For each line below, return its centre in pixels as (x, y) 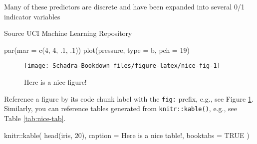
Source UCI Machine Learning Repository (68, 33)
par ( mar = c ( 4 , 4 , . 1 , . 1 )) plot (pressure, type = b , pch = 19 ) (97, 50)
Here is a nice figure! (55, 82)
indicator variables (32, 16)
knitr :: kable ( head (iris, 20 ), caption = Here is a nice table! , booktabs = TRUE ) (127, 135)
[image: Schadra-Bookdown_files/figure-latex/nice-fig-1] (122, 66)
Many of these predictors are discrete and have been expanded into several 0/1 (124, 6)
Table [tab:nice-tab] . (35, 118)
